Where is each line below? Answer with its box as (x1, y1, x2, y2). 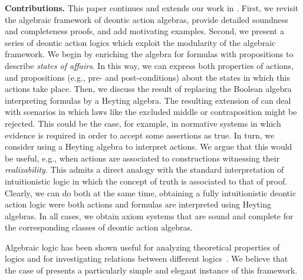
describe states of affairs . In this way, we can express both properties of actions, (5, 59, 294, 71)
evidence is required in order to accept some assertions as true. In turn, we (5, 129, 275, 141)
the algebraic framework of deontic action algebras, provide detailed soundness (5, 13, 288, 25)
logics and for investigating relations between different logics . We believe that (5, 252, 288, 265)
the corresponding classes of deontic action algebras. (5, 221, 193, 233)
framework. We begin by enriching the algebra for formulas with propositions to (5, 48, 294, 60)
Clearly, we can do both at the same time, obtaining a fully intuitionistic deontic (5, 186, 297, 199)
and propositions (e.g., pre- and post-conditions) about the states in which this (5, 71, 290, 83)
